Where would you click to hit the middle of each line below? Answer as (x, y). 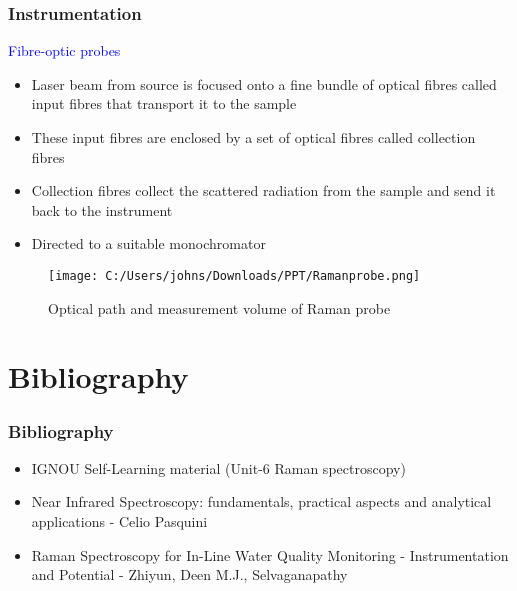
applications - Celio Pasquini (119, 521)
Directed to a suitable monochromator (148, 243)
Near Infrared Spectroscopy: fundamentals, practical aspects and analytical (261, 501)
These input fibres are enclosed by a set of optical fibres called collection (253, 137)
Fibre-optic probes (64, 50)
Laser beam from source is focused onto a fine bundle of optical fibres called (264, 83)
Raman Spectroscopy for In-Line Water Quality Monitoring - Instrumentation (270, 554)
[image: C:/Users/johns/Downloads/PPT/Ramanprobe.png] (234, 275)
